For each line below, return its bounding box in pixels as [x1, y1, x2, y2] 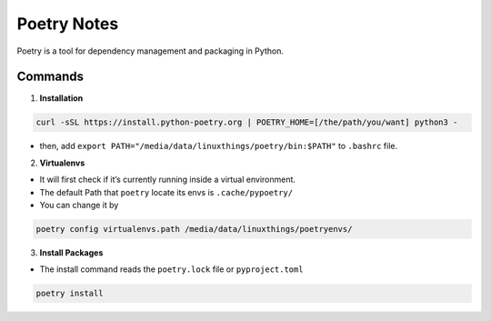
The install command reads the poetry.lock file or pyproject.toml [39, 264, 304, 275]
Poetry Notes [16, 14, 119, 34]
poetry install [35, 288, 104, 299]
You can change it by [39, 199, 119, 210]
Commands [16, 69, 85, 85]
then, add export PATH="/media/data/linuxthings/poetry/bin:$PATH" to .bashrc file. [39, 141, 398, 152]
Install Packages [39, 246, 104, 258]
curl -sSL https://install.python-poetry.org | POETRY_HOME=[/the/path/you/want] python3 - [35, 117, 458, 127]
